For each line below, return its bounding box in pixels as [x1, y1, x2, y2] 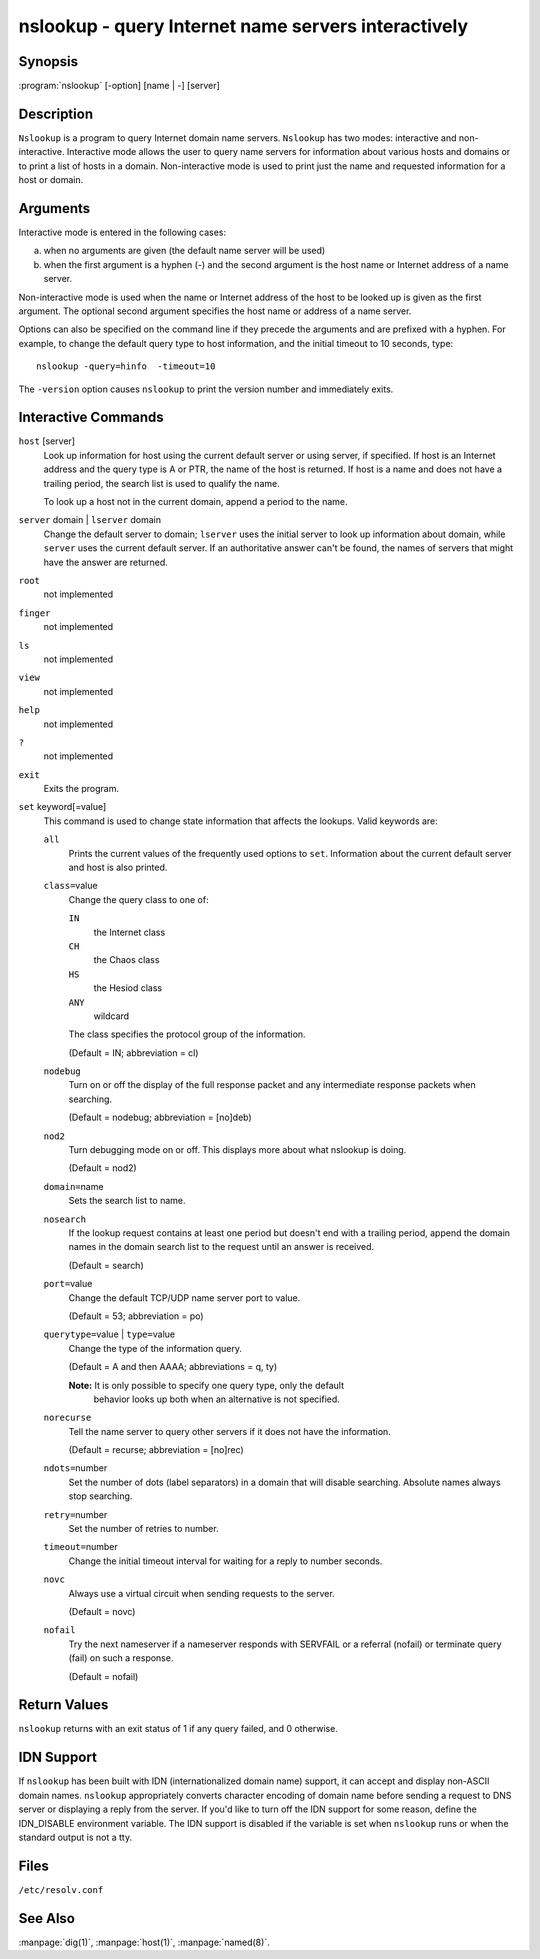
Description [18, 105, 94, 122]
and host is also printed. [68, 861, 168, 874]
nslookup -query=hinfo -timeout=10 [36, 361, 216, 372]
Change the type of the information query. [68, 1342, 242, 1354]
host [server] [18, 435, 75, 447]
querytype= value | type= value [43, 1328, 175, 1340]
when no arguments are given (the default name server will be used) [43, 245, 326, 257]
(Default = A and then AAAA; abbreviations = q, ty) [68, 1361, 278, 1373]
